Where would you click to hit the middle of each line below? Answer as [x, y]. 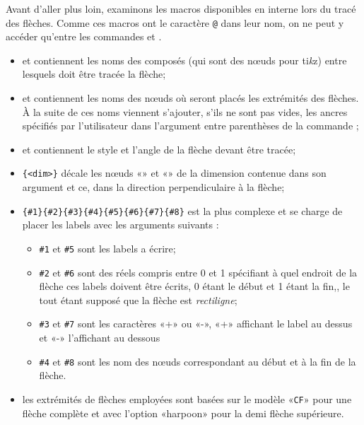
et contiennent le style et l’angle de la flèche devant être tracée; [159, 149]
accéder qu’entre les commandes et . [84, 36]
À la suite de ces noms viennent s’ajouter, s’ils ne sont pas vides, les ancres [185, 111]
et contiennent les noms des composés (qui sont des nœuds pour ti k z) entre [184, 60]
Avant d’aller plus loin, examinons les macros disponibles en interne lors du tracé [181, 8]
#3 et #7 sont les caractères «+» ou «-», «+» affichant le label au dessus [196, 324]
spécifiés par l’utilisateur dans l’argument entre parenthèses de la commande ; [190, 126]
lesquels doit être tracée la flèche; [94, 74]
